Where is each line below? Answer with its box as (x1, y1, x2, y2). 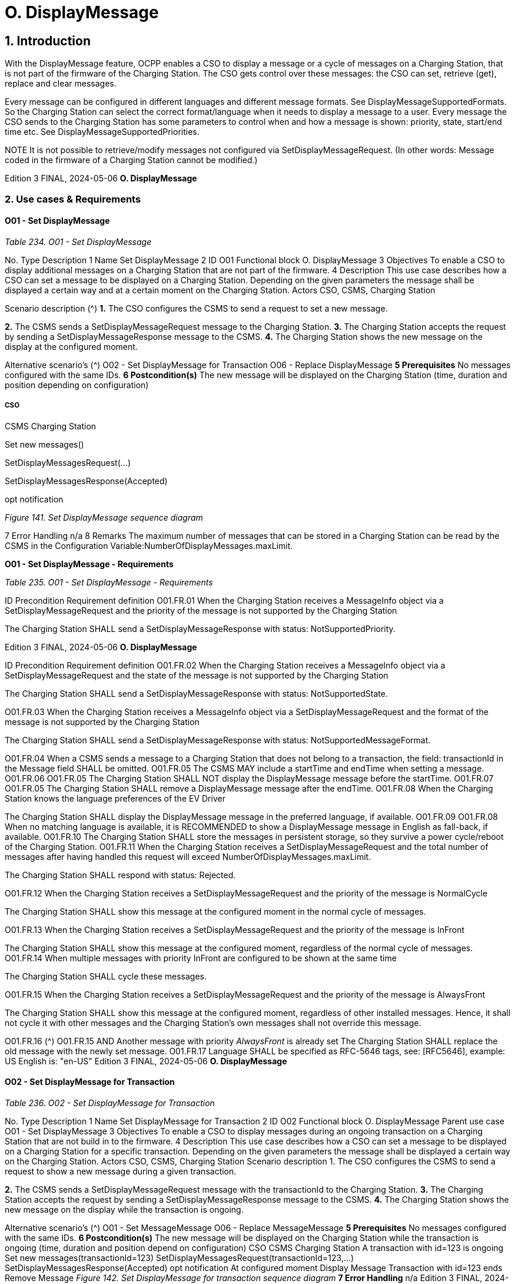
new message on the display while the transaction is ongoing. (5, 1204, 244, 1214)
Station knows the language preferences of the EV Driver (5, 793, 225, 803)
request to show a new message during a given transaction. (5, 1166, 237, 1176)
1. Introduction (5, 33, 91, 48)
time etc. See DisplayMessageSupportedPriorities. (5, 127, 200, 137)
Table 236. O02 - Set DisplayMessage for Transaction (5, 1097, 215, 1108)
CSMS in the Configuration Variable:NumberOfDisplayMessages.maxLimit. (5, 540, 293, 551)
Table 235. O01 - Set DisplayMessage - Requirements (5, 577, 213, 587)
